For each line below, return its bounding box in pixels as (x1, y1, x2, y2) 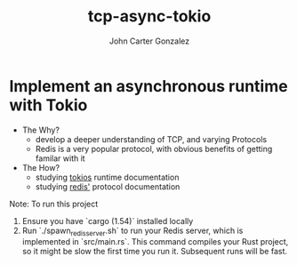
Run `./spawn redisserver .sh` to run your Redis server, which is (21, 225, 244, 237)
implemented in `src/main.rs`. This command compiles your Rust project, (21, 237, 289, 247)
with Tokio (9, 95, 88, 115)
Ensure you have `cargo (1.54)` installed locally (21, 215, 194, 226)
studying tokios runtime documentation (35, 172, 180, 182)
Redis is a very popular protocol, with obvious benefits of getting (35, 143, 273, 154)
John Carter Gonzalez (108, 36, 190, 46)
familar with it (35, 153, 86, 164)
